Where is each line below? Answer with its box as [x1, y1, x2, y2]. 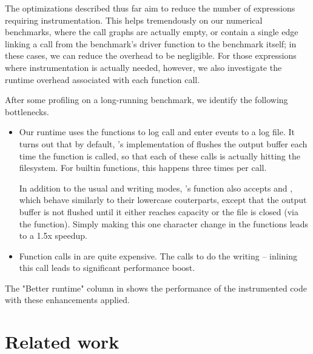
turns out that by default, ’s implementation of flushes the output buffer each [19, 137, 308, 150]
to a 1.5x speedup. [19, 229, 87, 242]
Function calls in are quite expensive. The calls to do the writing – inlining [19, 249, 298, 262]
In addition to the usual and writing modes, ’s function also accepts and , [19, 181, 293, 194]
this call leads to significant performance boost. [19, 261, 195, 274]
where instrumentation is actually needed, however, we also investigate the [5, 61, 282, 73]
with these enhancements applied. [5, 293, 130, 306]
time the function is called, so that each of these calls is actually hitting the [19, 149, 300, 162]
